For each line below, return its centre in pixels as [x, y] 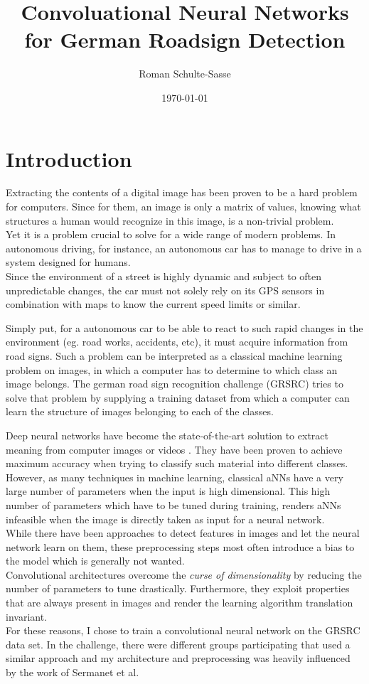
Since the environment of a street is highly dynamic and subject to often [164, 276]
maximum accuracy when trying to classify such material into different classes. [177, 463]
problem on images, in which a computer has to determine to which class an [172, 369]
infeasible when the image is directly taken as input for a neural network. [165, 519]
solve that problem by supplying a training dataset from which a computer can [178, 397]
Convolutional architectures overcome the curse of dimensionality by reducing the [184, 574]
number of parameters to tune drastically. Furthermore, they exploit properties [178, 588]
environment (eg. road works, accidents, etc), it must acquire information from [177, 342]
